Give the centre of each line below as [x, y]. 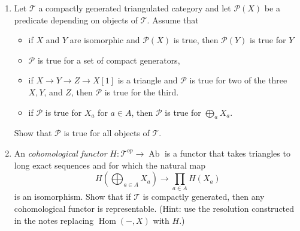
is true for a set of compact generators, [109, 60]
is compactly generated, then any [204, 196]
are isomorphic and [105, 40]
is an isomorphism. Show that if [72, 196]
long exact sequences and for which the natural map [110, 165]
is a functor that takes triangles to [227, 153]
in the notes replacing [54, 220]
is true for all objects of [107, 133]
